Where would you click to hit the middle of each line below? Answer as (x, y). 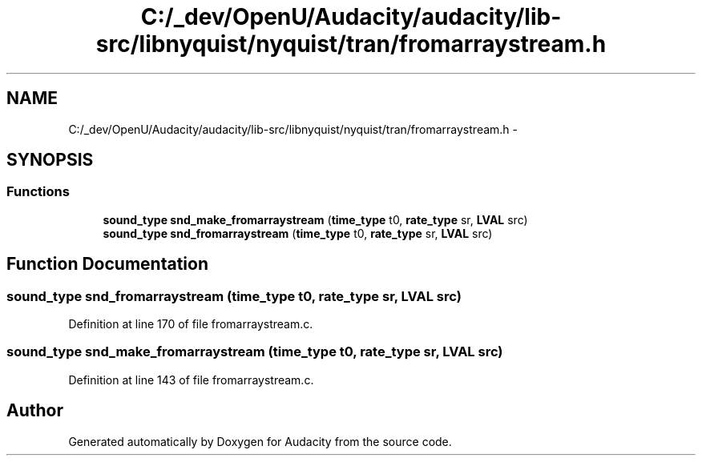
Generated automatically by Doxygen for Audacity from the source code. (260, 441)
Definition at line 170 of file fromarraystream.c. (191, 324)
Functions (38, 192)
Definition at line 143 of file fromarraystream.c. (191, 380)
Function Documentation (107, 264)
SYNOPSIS (50, 160)
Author (35, 411)
